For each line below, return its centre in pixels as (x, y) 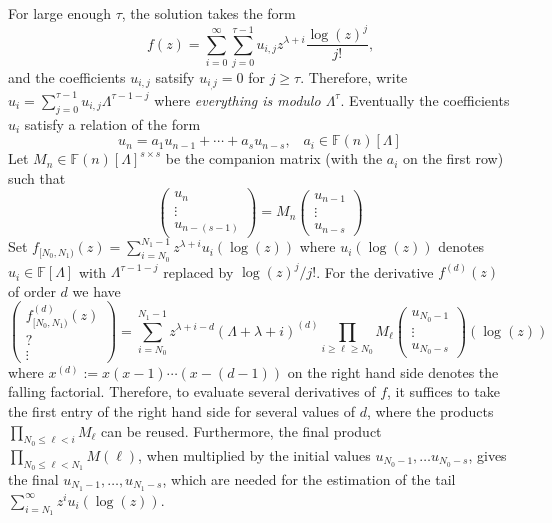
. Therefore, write (354, 76)
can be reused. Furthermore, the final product (241, 430)
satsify (175, 76)
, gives (487, 454)
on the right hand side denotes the (393, 371)
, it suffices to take (443, 391)
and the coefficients (67, 76)
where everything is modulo (237, 99)
